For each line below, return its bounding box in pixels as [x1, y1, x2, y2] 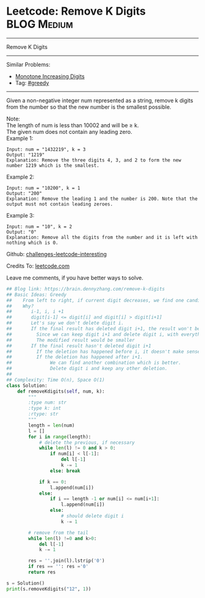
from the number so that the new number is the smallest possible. [6, 103, 172, 111]
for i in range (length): [28, 434, 92, 440]
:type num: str [28, 399, 67, 406]
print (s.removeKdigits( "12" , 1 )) [6, 586, 92, 592]
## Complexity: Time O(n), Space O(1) [6, 377, 105, 383]
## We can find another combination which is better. [6, 360, 182, 366]
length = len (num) [28, 422, 75, 429]
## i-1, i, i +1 [6, 309, 64, 315]
